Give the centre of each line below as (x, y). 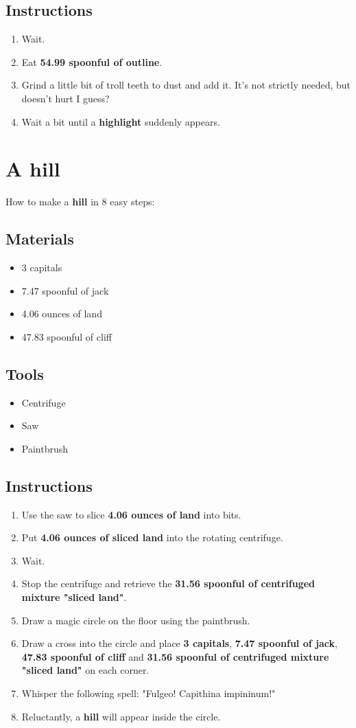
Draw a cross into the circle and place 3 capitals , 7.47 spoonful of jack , (179, 643)
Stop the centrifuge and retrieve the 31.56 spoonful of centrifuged (168, 583)
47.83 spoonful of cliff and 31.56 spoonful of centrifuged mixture (175, 656)
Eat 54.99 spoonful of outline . (92, 61)
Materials (40, 239)
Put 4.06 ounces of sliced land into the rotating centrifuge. (152, 537)
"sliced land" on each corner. (85, 670)
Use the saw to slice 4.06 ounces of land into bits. (131, 514)
